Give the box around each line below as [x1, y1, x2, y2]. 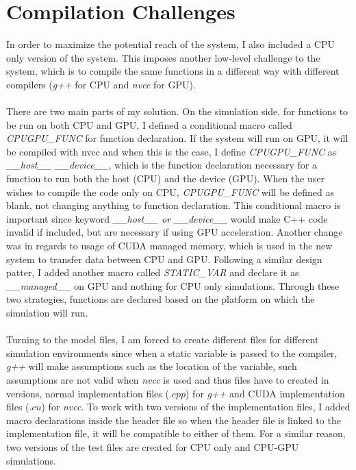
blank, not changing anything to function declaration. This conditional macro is [6, 198, 341, 212]
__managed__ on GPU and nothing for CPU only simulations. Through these [6, 278, 340, 293]
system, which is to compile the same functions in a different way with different [6, 64, 340, 78]
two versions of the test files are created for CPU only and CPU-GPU [6, 439, 299, 454]
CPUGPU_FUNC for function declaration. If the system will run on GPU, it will [6, 131, 348, 145]
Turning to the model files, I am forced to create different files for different [6, 332, 319, 347]
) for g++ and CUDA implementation [185, 386, 345, 400]
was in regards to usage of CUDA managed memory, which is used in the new [6, 238, 333, 253]
